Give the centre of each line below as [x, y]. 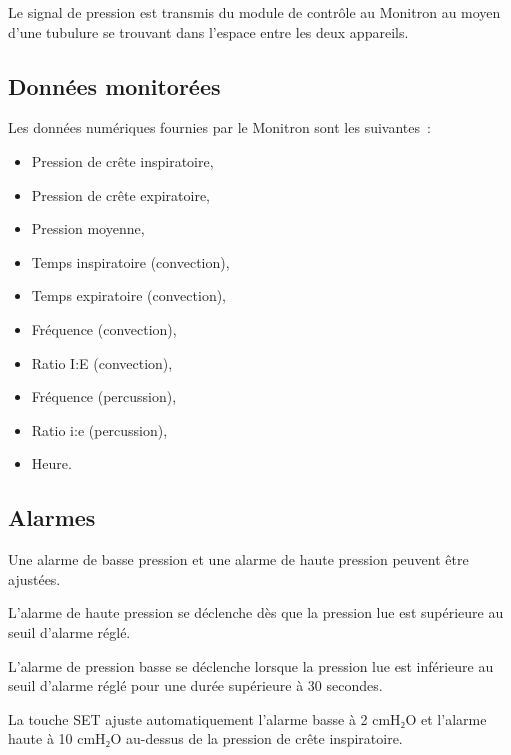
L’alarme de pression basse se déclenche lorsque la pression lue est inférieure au [251, 665]
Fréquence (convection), [104, 328]
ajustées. [34, 578]
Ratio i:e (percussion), [99, 429]
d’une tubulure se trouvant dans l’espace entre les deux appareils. [208, 31]
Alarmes [52, 517]
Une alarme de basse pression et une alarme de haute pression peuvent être [238, 559]
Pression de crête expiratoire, [121, 194]
